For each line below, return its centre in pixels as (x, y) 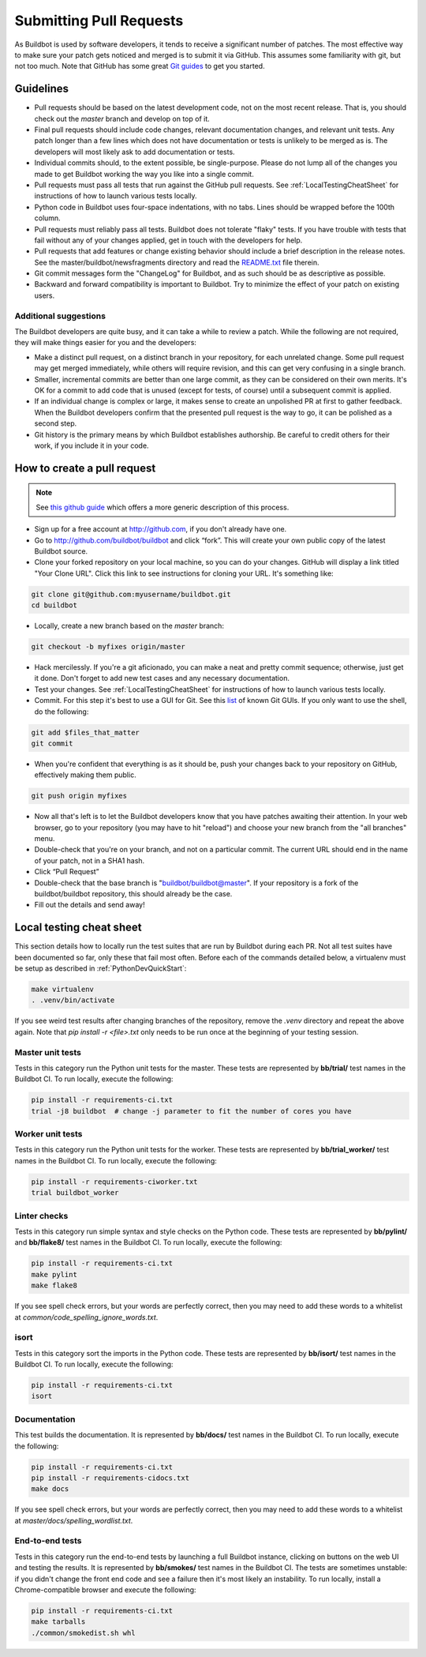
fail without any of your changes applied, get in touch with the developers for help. (168, 240)
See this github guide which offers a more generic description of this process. (163, 507)
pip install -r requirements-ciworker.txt (114, 1182)
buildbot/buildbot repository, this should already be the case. (133, 894)
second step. (56, 423)
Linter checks (41, 1216)
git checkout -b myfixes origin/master (108, 647)
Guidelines (41, 89)
